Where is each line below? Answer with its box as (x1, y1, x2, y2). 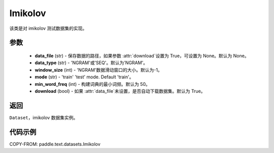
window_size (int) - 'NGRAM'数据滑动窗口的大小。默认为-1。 (35, 67, 162, 73)
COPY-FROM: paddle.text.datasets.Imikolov (9, 141, 101, 147)
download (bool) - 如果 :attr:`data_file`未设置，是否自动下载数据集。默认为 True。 (35, 88, 205, 94)
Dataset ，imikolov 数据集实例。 (9, 114, 78, 121)
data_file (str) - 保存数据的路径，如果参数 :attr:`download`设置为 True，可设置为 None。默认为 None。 (35, 53, 249, 59)
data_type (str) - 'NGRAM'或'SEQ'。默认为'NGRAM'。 (35, 60, 148, 66)
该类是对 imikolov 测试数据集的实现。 (9, 25, 87, 31)
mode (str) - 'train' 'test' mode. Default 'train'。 (35, 74, 134, 80)
